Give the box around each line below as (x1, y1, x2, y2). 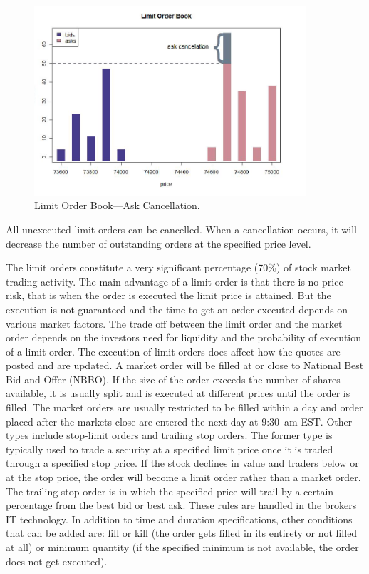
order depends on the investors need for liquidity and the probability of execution (6, 330, 362, 345)
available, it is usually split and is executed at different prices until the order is (6, 386, 350, 401)
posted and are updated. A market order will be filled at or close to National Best (6, 358, 364, 373)
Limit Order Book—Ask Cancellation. (34, 198, 200, 213)
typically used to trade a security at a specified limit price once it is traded (6, 441, 333, 456)
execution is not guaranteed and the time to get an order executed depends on (6, 301, 348, 316)
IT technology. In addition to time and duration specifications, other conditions (6, 511, 353, 526)
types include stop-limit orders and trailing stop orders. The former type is (6, 428, 333, 443)
